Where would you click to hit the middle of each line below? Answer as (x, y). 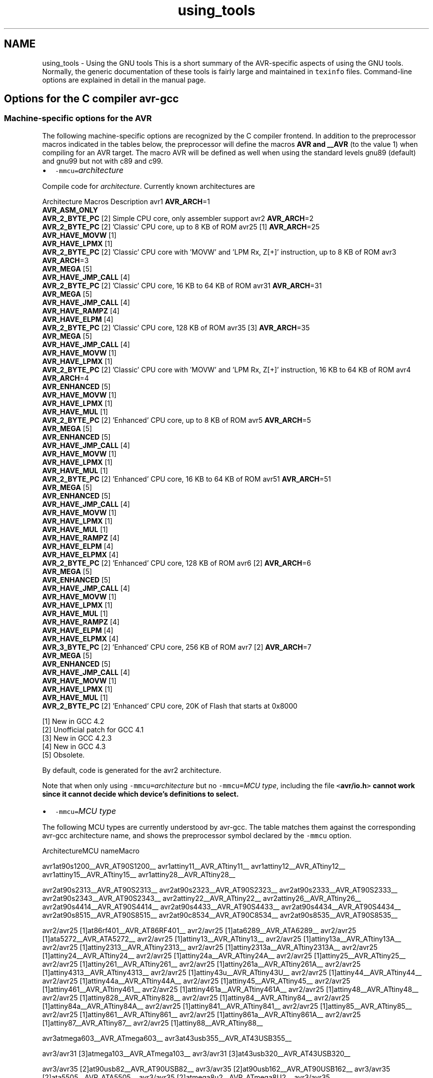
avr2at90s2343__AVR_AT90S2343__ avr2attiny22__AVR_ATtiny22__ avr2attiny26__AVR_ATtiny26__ (202, 898)
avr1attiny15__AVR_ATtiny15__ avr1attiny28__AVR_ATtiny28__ (139, 874)
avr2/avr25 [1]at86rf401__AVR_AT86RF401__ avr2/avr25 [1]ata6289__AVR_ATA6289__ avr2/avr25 (199, 930)
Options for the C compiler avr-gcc (91, 99)
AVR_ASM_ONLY (70, 210)
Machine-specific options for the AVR (78, 118)
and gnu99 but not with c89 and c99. (103, 161)
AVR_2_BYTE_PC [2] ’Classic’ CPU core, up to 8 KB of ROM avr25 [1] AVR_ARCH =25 (181, 226)
